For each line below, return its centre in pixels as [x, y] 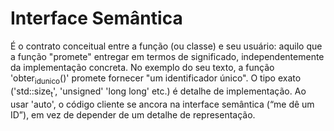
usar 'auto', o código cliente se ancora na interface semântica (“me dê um [162, 104]
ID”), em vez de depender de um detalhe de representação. [133, 114]
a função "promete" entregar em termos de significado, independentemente [167, 56]
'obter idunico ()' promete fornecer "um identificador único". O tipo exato [156, 79]
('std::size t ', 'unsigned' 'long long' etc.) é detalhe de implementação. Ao [158, 92]
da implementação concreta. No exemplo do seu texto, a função [142, 67]
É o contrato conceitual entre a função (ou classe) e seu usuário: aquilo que [166, 46]
